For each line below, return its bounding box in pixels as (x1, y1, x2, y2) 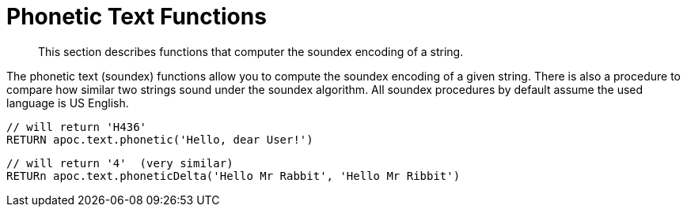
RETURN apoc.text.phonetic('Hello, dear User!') (6, 133, 313, 146)
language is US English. (6, 95, 129, 110)
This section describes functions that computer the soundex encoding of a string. (38, 44, 464, 58)
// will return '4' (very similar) (6, 156, 233, 170)
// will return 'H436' (6, 120, 147, 133)
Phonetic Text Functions (6, 3, 267, 30)
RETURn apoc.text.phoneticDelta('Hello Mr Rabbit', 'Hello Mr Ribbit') (6, 169, 461, 182)
